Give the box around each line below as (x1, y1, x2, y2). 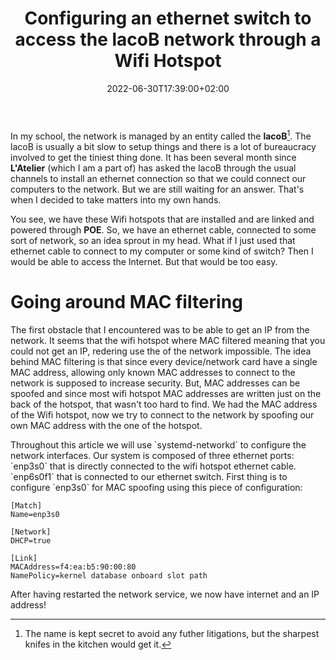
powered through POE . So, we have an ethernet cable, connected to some (10, 223, 317, 236)
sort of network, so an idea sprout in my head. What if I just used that (10, 234, 296, 246)
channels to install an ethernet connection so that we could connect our (10, 172, 307, 184)
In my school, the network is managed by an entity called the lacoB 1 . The (10, 128, 312, 142)
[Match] (10, 500, 43, 511)
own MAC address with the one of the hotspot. (10, 419, 203, 431)
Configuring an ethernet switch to (24, 7, 312, 30)
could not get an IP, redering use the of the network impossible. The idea (10, 345, 312, 357)
